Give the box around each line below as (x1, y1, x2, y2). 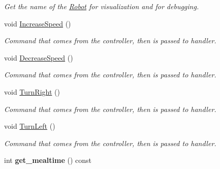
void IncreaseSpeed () (4, 18, 71, 29)
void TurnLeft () (4, 121, 55, 131)
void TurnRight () (4, 86, 60, 97)
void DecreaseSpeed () (4, 52, 73, 63)
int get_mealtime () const (4, 155, 92, 165)
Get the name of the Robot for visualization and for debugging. (4, 1, 199, 11)
